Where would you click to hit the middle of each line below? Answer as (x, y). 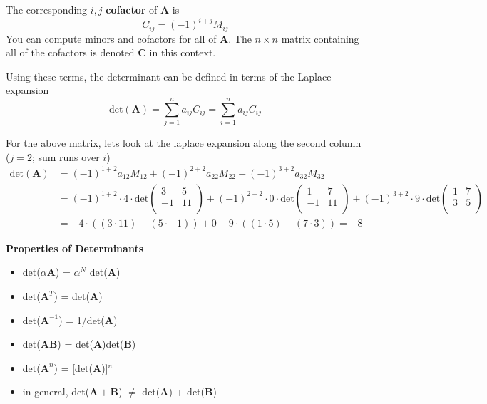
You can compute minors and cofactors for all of (111, 38)
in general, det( (56, 392)
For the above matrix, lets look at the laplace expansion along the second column (184, 143)
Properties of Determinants (75, 248)
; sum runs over (66, 156)
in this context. (183, 52)
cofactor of (132, 9)
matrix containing (320, 38)
